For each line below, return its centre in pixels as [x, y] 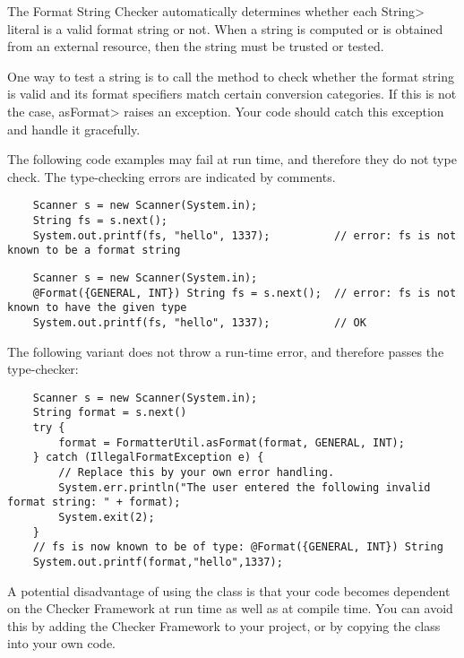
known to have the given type [97, 308]
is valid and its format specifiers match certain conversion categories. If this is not [232, 94]
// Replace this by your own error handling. [197, 473]
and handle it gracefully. [74, 129]
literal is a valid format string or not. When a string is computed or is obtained [225, 28]
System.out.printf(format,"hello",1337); [158, 562]
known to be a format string [94, 251]
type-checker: [43, 369]
